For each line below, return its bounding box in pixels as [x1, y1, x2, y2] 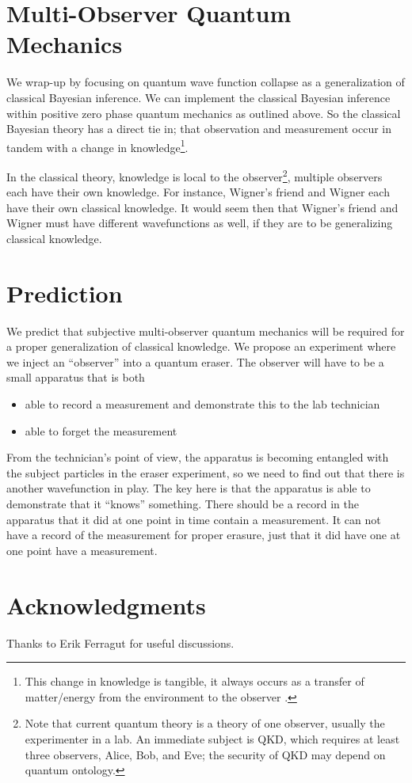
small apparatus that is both [6, 369, 145, 386]
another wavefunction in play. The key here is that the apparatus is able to [6, 480, 371, 496]
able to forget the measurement [25, 422, 177, 439]
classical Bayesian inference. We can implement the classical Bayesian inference [6, 89, 391, 105]
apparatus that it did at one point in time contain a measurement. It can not [6, 511, 381, 527]
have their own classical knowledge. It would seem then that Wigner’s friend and [6, 199, 399, 215]
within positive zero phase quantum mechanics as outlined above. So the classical [6, 105, 401, 121]
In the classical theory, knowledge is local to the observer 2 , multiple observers [6, 165, 383, 184]
